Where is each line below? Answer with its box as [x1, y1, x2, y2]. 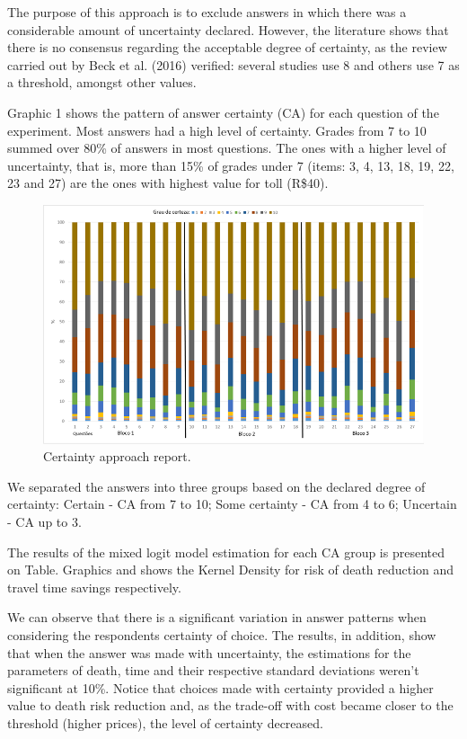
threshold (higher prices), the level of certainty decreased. [7, 714, 323, 733]
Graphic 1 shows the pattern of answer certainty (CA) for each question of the [7, 102, 439, 121]
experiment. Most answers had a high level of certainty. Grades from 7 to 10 [7, 120, 427, 139]
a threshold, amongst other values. [7, 73, 197, 92]
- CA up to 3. [7, 512, 82, 531]
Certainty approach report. [43, 447, 191, 466]
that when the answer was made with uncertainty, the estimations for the [7, 643, 411, 662]
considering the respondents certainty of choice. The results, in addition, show [7, 626, 436, 645]
